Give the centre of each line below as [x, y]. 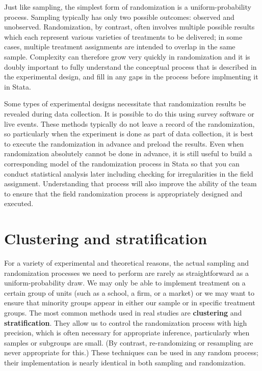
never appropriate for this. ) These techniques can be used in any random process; [131, 352]
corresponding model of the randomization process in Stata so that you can [122, 163]
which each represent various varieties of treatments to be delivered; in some [123, 36]
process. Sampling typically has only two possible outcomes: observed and [119, 17]
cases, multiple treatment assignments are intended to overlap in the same [120, 47]
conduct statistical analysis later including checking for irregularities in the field [129, 173]
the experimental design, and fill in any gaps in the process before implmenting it [131, 77]
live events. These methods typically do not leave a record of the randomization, [129, 123]
